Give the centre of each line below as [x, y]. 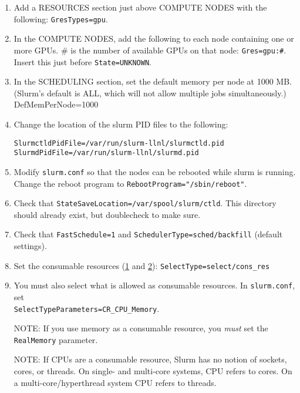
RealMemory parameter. [56, 339]
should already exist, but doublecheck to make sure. [107, 214]
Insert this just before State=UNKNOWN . [82, 61]
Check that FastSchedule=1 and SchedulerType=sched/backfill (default [148, 234]
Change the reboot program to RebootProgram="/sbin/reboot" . [130, 183]
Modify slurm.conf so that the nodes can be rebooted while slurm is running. [155, 171]
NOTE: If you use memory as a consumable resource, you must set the [141, 328]
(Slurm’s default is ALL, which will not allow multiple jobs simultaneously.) [150, 93]
